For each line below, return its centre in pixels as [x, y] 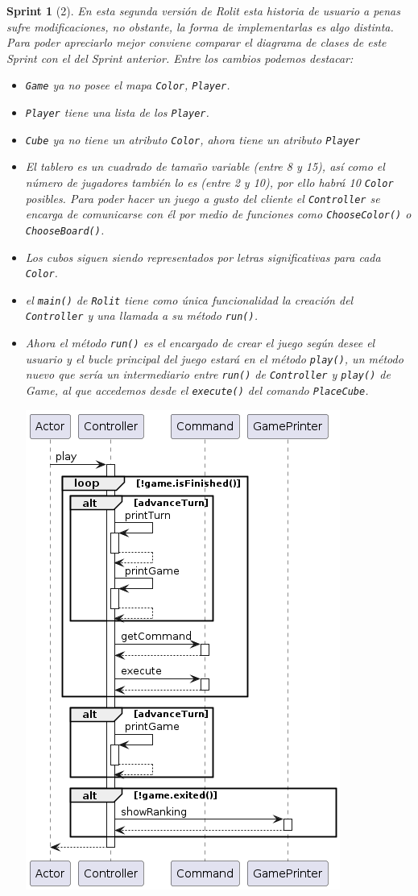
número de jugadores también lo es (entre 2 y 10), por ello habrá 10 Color [209, 182]
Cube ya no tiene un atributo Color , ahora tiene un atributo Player [193, 139]
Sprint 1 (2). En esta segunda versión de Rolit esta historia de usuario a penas [203, 10]
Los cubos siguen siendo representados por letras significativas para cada [203, 257]
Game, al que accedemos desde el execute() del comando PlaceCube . [197, 390]
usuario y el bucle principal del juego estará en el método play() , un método [214, 358]
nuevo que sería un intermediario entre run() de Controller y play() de [208, 374]
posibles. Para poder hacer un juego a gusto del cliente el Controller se [203, 198]
